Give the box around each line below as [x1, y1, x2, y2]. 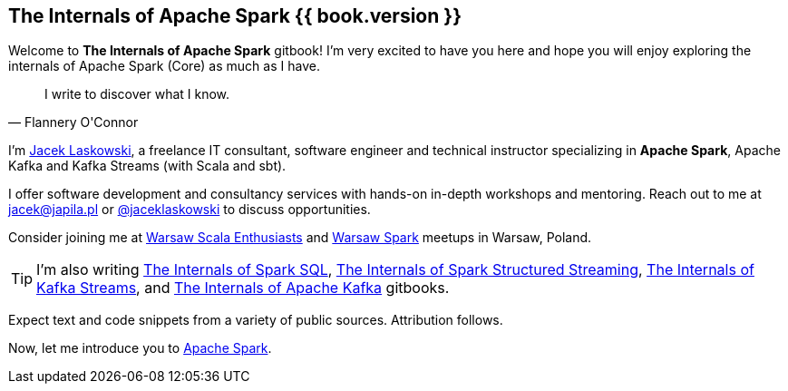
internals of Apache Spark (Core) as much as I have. [8, 58, 320, 74]
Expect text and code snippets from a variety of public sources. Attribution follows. [8, 312, 503, 328]
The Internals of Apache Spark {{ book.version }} [8, 5, 462, 27]
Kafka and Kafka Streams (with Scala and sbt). [8, 158, 287, 174]
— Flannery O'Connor [8, 114, 139, 131]
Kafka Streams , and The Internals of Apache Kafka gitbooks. [36, 279, 450, 298]
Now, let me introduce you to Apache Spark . [8, 340, 272, 357]
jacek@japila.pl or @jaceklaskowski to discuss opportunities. [8, 201, 371, 218]
